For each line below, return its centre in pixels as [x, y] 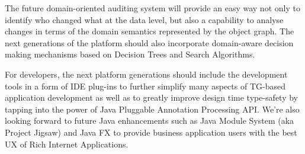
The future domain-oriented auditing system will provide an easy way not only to [152, 8]
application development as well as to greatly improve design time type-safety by [152, 97]
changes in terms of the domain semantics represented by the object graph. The [150, 31]
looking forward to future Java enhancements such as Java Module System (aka [150, 121]
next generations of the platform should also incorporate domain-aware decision [149, 42]
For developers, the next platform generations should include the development [146, 74]
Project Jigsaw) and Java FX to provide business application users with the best [151, 132]
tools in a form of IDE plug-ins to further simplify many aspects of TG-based [145, 86]
